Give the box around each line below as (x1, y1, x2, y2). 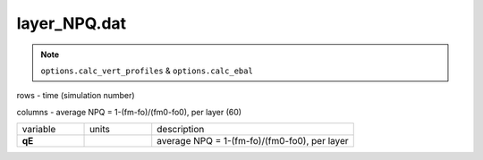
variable (21, 123, 56, 136)
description (157, 123, 205, 136)
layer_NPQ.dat (16, 13, 127, 33)
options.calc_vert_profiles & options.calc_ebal (40, 65, 254, 76)
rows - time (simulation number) (16, 90, 135, 101)
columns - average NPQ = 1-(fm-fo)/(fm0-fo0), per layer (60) (16, 106, 241, 117)
